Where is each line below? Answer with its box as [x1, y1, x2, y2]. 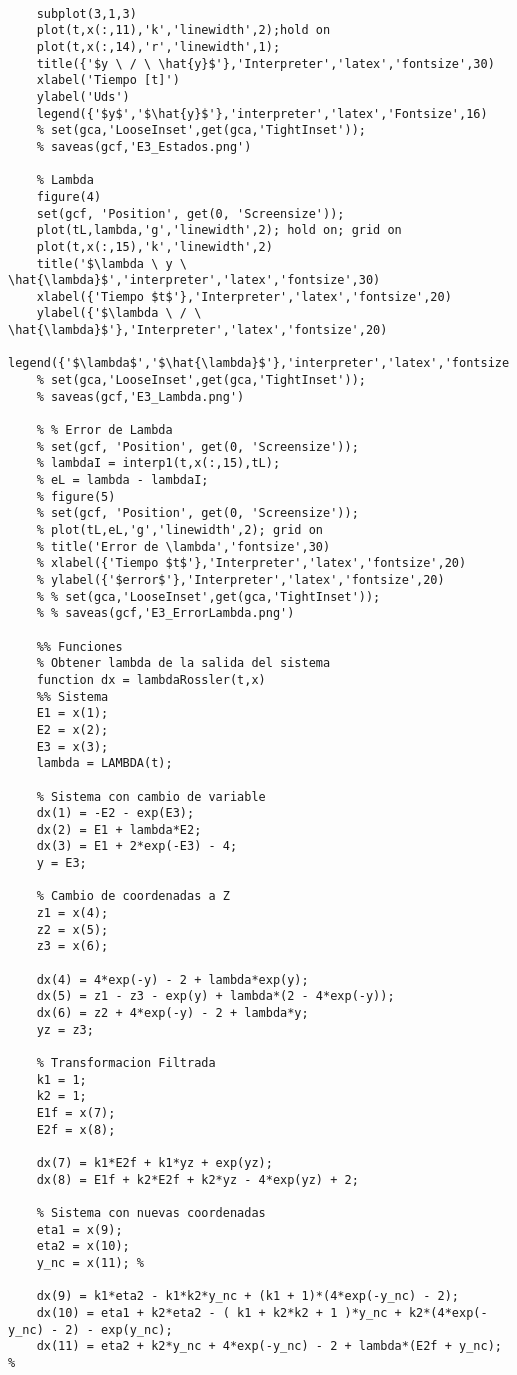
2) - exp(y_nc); [65, 1322, 173, 1337]
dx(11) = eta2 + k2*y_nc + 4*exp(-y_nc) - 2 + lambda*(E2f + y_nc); [36, 1339, 502, 1354]
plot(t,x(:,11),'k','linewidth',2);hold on [36, 23, 331, 38]
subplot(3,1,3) [36, 6, 137, 21]
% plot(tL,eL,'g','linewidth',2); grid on [36, 523, 323, 537]
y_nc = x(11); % [36, 1255, 145, 1270]
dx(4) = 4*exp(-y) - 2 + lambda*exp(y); [36, 972, 309, 987]
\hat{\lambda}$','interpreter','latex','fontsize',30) [8, 273, 381, 288]
